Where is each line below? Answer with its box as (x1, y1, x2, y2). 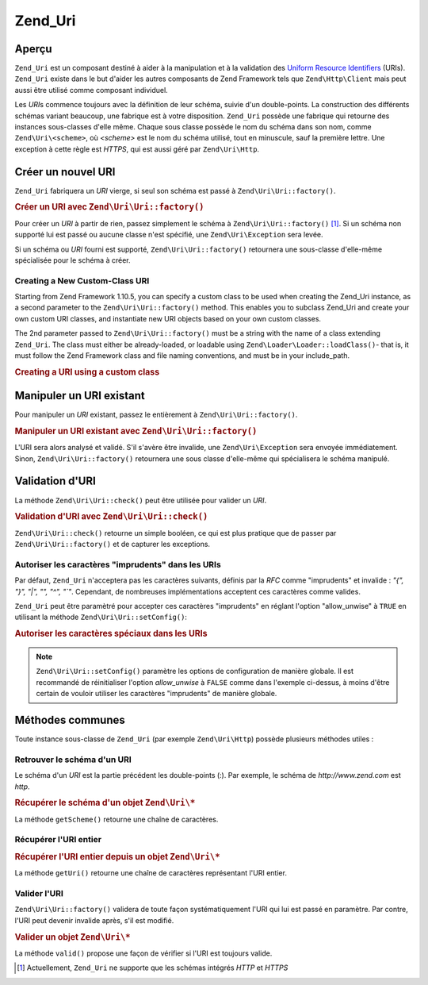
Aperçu (14, 42, 52, 56)
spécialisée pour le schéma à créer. (14, 255, 131, 265)
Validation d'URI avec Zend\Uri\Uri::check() (14, 511, 208, 522)
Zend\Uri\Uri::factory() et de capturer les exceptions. (14, 539, 210, 548)
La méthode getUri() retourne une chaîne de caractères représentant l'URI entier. (14, 868, 287, 878)
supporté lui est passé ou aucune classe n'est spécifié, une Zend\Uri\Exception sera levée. (14, 230, 323, 240)
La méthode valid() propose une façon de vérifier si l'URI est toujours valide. (14, 948, 273, 958)
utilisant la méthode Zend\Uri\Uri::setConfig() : (14, 612, 188, 622)
